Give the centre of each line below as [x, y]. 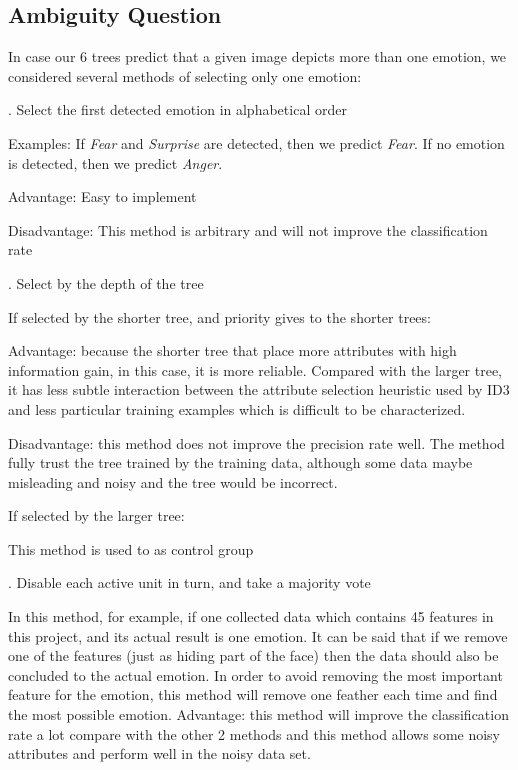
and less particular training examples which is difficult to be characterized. [237, 408]
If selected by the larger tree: [96, 515]
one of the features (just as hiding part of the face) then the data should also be [253, 655]
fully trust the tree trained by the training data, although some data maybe [240, 462]
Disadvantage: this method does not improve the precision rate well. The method [256, 442]
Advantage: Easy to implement [102, 196]
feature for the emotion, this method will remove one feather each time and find [253, 694]
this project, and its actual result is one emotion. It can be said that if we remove [258, 635]
